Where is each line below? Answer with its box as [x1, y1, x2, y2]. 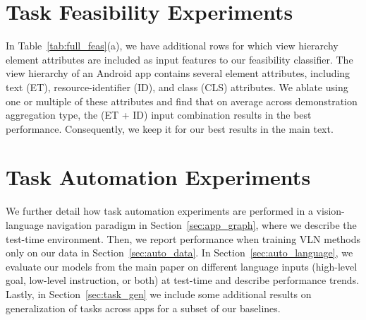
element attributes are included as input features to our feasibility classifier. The [6, 52, 353, 66]
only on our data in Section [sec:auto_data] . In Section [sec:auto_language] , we [6, 245, 353, 260]
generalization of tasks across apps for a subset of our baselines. [6, 300, 281, 315]
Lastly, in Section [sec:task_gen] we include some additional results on [6, 286, 312, 301]
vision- [316, 203, 345, 218]
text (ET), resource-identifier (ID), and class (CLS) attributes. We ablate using [6, 79, 348, 94]
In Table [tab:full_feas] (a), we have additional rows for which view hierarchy [6, 38, 338, 53]
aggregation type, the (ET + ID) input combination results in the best [6, 107, 312, 122]
